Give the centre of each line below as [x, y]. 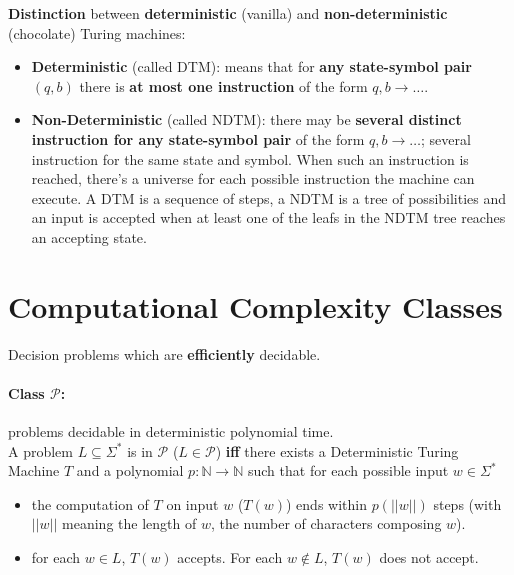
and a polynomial [130, 470]
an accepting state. [89, 236]
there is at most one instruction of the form [223, 85]
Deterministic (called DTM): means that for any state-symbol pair [251, 66]
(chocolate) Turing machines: [97, 32]
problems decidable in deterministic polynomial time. [171, 431]
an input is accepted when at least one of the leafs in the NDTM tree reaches [268, 217]
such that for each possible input [348, 470]
